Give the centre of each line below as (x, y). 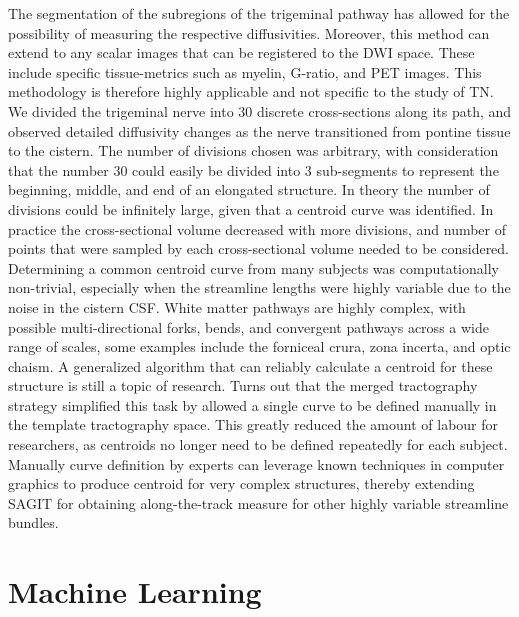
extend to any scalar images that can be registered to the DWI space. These (241, 52)
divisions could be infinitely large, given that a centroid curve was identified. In (251, 208)
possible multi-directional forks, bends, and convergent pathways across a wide (248, 326)
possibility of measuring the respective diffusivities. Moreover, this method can (249, 32)
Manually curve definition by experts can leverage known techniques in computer (256, 463)
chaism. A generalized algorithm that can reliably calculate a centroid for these (250, 365)
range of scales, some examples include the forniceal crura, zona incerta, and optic (259, 346)
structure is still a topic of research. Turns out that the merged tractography (243, 385)
